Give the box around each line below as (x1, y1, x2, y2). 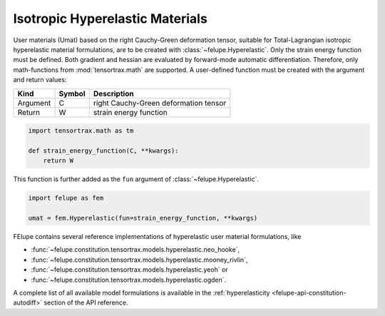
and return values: (13, 76, 67, 84)
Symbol (58, 88, 86, 98)
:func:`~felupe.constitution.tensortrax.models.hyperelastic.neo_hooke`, (31, 245, 240, 254)
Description (93, 88, 135, 98)
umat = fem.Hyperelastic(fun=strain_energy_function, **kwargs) (28, 214, 258, 223)
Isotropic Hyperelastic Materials (13, 11, 208, 26)
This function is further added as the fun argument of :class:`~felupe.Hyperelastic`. (13, 175, 260, 183)
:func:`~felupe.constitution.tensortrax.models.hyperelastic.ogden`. (31, 275, 227, 284)
